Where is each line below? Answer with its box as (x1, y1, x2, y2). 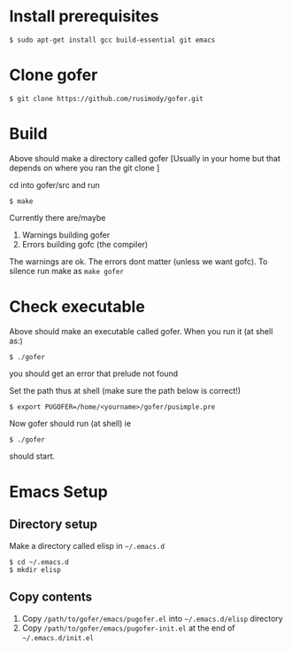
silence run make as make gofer (9, 265, 124, 276)
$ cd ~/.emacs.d (9, 557, 69, 567)
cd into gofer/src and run (9, 179, 100, 190)
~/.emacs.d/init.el (21, 633, 95, 642)
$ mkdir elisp (9, 565, 62, 574)
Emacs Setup (9, 482, 108, 502)
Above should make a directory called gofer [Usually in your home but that (9, 153, 281, 163)
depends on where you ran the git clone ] (9, 162, 160, 173)
